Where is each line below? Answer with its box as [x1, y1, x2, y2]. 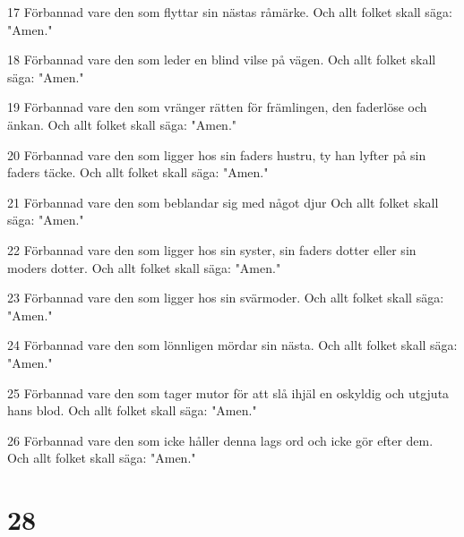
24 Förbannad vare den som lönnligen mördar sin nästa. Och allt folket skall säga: [7, 336, 458, 354]
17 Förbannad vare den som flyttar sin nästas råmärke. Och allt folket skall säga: [7, 3, 452, 21]
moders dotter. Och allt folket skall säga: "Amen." [7, 258, 281, 277]
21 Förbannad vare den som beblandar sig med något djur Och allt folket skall [7, 192, 439, 211]
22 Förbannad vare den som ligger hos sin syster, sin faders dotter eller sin [7, 240, 417, 259]
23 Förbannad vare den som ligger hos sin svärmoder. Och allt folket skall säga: [7, 288, 444, 307]
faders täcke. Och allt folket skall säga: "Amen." [7, 163, 269, 182]
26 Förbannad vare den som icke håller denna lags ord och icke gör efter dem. [7, 430, 434, 449]
